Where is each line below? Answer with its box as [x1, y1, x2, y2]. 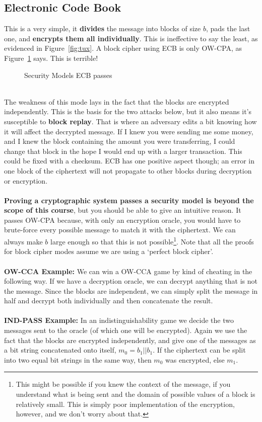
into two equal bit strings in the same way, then [4, 354, 152, 365]
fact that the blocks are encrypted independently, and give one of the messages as [4, 334, 256, 345]
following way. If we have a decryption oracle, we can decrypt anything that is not [4, 276, 258, 286]
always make [4, 236, 43, 246]
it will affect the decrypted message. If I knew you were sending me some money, [4, 126, 253, 136]
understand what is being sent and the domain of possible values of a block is [16, 389, 255, 399]
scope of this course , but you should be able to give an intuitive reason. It [4, 205, 241, 215]
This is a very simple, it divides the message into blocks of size [4, 23, 201, 34]
